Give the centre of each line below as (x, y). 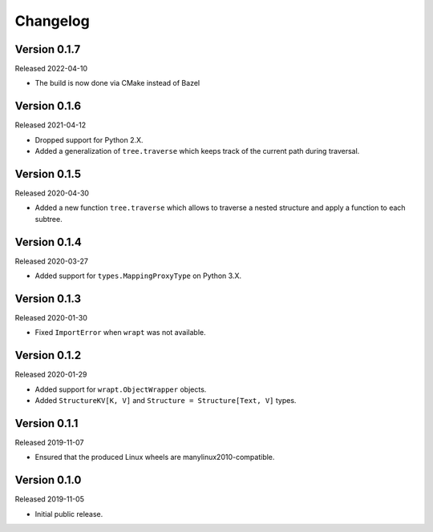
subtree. (49, 219)
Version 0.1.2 (48, 355)
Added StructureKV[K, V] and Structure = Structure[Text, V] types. (166, 401)
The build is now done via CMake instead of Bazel (117, 83)
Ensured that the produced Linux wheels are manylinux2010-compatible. (155, 457)
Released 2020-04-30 (52, 193)
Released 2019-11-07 (49, 443)
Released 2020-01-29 (51, 375)
